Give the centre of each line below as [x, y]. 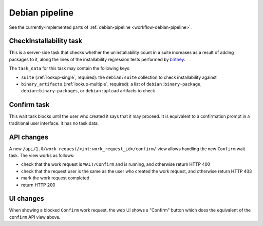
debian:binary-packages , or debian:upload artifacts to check [88, 91]
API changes [29, 137]
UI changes [27, 199]
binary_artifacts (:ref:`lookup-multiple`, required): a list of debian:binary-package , [112, 84]
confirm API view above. [35, 217]
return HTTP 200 [38, 185]
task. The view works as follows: [42, 155]
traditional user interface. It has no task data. [54, 123]
